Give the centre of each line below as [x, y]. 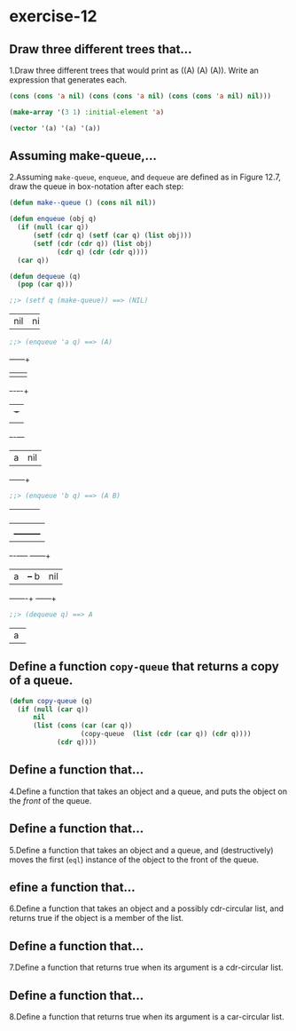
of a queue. [41, 681]
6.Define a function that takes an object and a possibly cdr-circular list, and [146, 908]
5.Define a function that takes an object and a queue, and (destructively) [141, 850]
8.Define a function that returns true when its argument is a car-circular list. [147, 1016]
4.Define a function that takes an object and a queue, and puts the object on [148, 791]
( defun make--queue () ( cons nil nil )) [83, 203]
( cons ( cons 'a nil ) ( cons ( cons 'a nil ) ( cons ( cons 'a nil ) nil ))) [140, 96]
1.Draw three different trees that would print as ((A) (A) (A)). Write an [134, 70]
